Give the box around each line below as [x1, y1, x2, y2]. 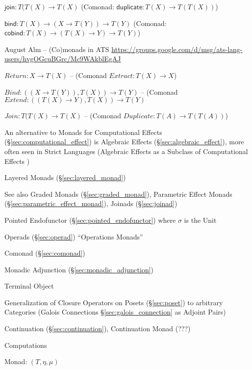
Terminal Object [4, 281, 54, 291]
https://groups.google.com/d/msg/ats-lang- [111, 44, 243, 54]
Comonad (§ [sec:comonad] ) [4, 248, 85, 258]
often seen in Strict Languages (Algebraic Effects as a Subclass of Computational [4, 146, 248, 156]
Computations [4, 340, 47, 350]
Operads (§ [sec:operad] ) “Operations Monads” [4, 231, 143, 241]
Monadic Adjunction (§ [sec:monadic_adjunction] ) [4, 264, 154, 274]
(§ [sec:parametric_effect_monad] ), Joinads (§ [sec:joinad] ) [4, 198, 177, 209]
